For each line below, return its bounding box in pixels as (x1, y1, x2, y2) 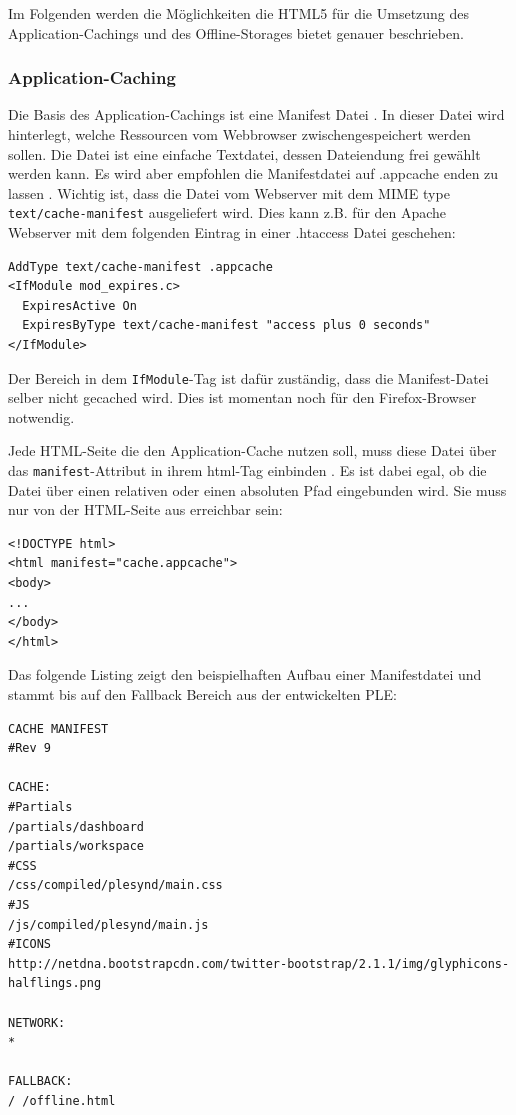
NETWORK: (8, 1015, 66, 1030)
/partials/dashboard (8, 819, 145, 834)
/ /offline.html (8, 1093, 116, 1108)
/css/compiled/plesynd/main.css (8, 878, 223, 893)
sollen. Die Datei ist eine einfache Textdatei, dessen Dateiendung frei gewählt (8, 143, 481, 164)
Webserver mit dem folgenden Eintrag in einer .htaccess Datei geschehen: (8, 222, 456, 243)
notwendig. (8, 406, 75, 427)
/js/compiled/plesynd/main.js (8, 917, 209, 932)
